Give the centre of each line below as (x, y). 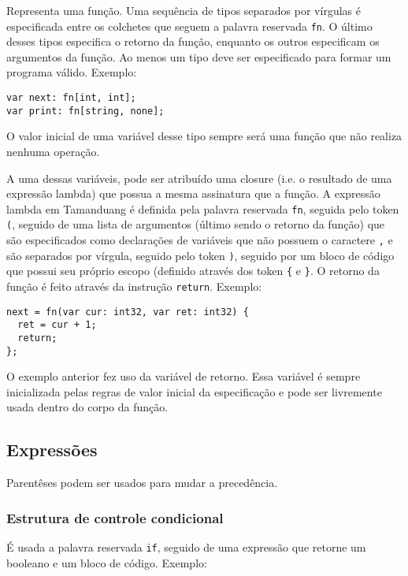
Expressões (52, 450)
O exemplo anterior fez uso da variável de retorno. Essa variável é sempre (184, 376)
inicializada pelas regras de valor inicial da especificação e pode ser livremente (194, 391)
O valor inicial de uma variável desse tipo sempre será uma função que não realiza (204, 136)
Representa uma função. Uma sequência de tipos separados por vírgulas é (184, 10)
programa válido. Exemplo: (72, 72)
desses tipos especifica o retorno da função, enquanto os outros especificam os (193, 41)
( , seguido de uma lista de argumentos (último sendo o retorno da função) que (196, 224)
